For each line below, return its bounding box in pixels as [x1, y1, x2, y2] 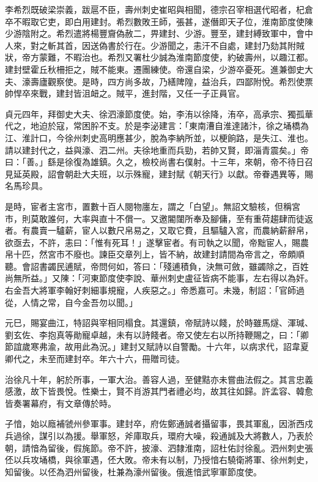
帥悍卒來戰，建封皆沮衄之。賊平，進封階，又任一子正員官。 [5, 87, 245, 100]
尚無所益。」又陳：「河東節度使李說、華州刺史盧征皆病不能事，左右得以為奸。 [5, 272, 313, 284]
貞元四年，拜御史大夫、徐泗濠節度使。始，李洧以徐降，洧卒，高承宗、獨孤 [5, 107, 305, 120]
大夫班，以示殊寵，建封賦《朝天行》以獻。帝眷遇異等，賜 [81, 167, 313, 180]
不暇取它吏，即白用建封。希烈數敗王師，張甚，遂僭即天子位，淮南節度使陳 [13, 15, 313, 28]
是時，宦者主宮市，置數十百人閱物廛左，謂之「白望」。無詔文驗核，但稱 [5, 199, 292, 212]
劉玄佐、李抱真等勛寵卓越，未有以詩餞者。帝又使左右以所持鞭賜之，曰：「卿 [5, 328, 309, 341]
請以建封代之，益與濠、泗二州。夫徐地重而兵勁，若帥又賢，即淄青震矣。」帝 [5, 143, 309, 156]
